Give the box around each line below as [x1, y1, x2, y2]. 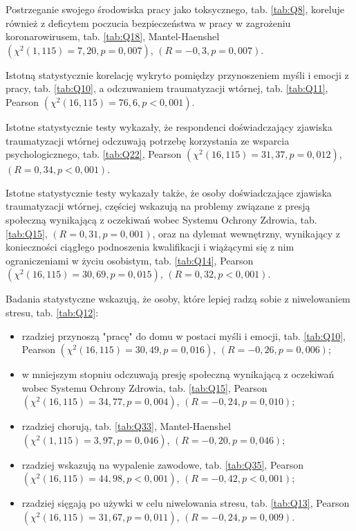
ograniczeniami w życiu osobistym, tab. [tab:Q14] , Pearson [6, 253, 254, 267]
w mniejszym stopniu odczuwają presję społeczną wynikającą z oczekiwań [21, 367, 335, 381]
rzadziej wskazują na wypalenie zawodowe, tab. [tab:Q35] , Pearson [21, 457, 304, 471]
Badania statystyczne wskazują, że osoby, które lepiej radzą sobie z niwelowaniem [6, 291, 350, 306]
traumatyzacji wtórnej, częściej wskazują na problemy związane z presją [6, 199, 310, 213]
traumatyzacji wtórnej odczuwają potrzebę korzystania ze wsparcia [6, 133, 290, 147]
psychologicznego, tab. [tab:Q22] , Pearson [6, 147, 182, 161]
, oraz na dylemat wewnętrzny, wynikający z [152, 226, 341, 240]
